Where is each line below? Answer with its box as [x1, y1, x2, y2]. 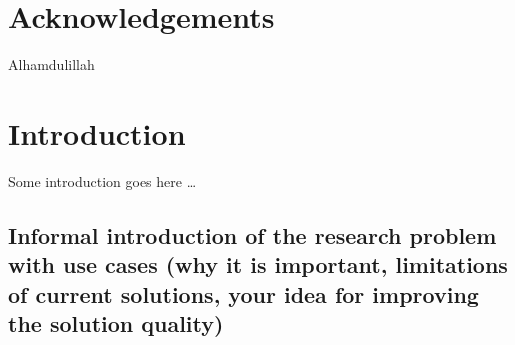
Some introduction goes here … [8, 170, 197, 191]
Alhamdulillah [8, 54, 95, 75]
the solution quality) [8, 308, 224, 338]
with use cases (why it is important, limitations [8, 249, 508, 280]
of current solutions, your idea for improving [8, 278, 479, 309]
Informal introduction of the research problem [8, 219, 497, 250]
